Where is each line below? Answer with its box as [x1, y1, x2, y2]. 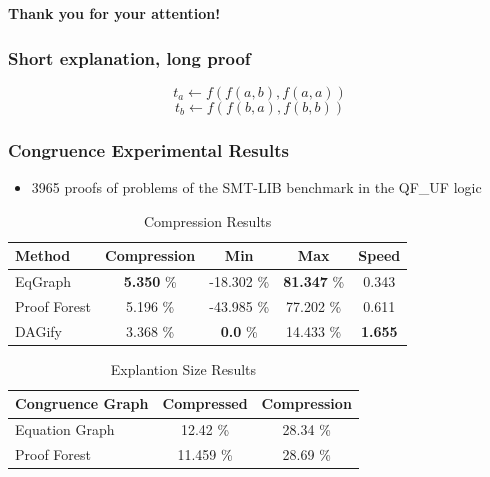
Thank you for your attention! [8, 3, 221, 23]
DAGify [15, 320, 62, 341]
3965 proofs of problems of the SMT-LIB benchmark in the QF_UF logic [31, 177, 482, 198]
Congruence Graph [15, 393, 149, 414]
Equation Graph [15, 419, 115, 440]
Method [15, 245, 71, 266]
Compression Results [143, 210, 272, 231]
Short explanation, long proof [8, 45, 251, 70]
